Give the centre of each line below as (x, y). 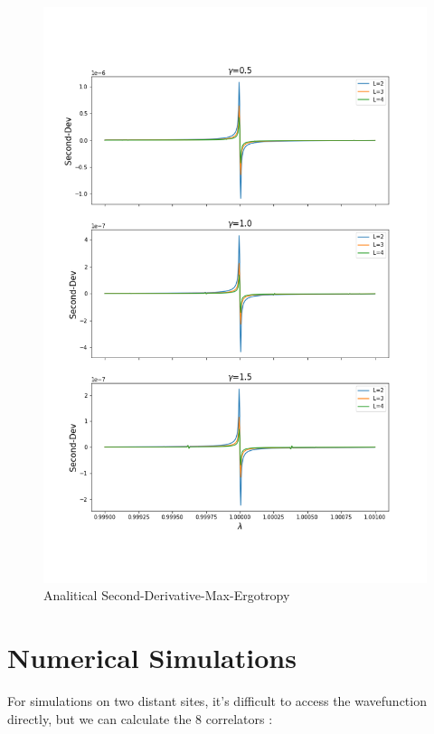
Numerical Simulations (152, 657)
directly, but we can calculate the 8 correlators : (140, 718)
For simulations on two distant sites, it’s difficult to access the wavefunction (217, 700)
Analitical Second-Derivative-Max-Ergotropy (167, 595)
